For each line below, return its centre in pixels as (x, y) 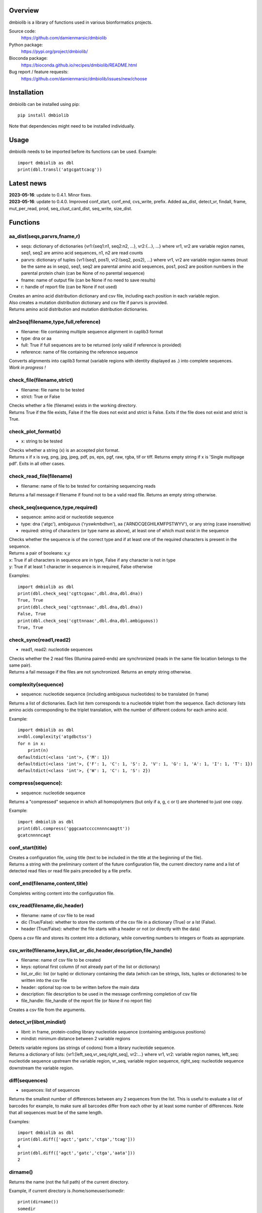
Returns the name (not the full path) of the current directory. (69, 1182)
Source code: (22, 31)
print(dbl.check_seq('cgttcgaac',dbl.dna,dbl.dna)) (80, 594)
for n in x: (32, 743)
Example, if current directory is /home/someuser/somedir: (67, 1191)
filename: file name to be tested (53, 390)
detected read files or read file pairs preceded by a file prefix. (70, 871)
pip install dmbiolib (43, 115)
